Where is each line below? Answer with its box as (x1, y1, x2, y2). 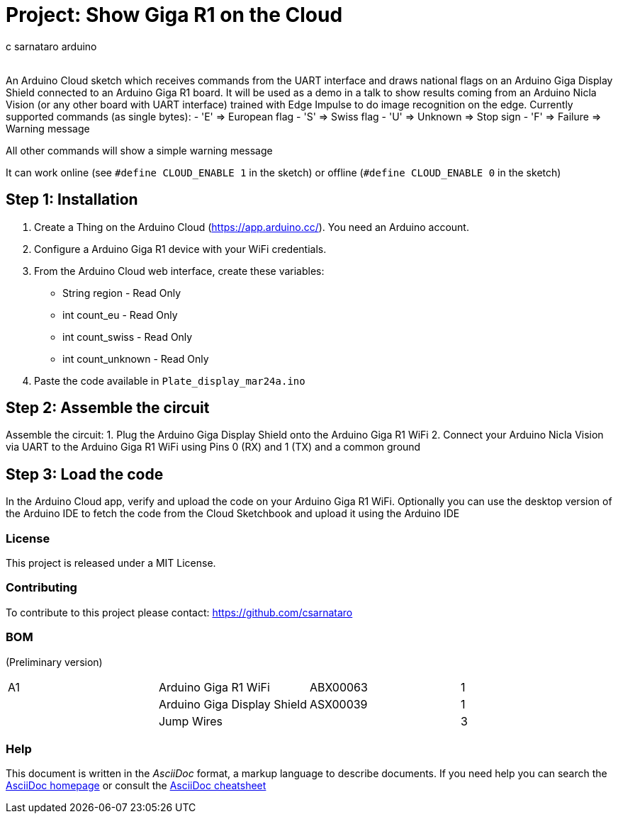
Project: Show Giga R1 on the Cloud (6, 3, 343, 27)
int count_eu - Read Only (62, 308, 178, 321)
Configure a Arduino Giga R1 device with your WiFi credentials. (34, 242, 327, 255)
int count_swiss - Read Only (62, 330, 193, 343)
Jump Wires (158, 713, 223, 728)
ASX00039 (309, 696, 368, 711)
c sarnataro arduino (6, 40, 97, 52)
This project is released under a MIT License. (6, 557, 216, 570)
